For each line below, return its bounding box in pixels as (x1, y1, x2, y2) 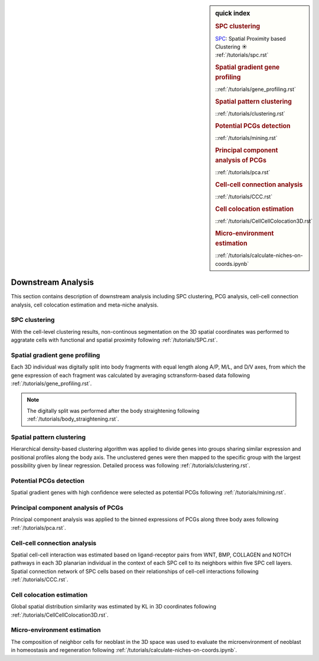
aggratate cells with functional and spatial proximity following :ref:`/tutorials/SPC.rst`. (11, 337, 218, 344)
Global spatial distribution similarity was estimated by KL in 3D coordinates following (11, 603, 217, 610)
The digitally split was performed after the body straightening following (27, 407, 200, 414)
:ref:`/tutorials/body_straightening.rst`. (27, 415, 119, 422)
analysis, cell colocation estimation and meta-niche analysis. (11, 301, 159, 308)
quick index (215, 9, 250, 17)
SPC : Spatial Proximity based (215, 35, 286, 42)
